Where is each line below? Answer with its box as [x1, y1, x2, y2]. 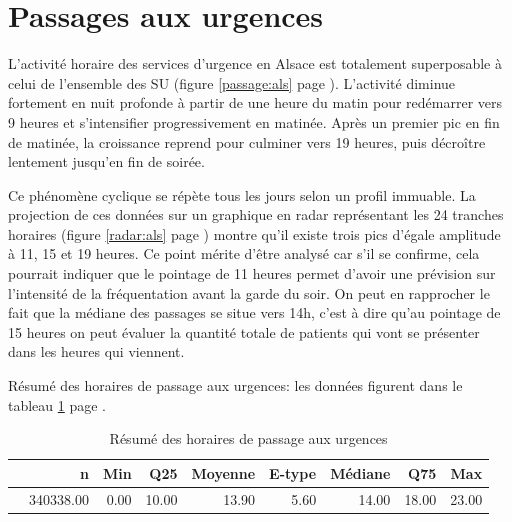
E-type [269, 462, 317, 483]
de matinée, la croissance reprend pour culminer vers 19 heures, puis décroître [8, 131, 486, 152]
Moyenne [191, 462, 256, 483]
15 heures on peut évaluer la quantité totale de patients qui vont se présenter [8, 321, 480, 342]
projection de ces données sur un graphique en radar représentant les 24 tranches [8, 204, 504, 225]
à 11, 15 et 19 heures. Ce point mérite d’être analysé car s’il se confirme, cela [8, 243, 480, 264]
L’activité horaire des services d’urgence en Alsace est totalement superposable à [8, 53, 502, 74]
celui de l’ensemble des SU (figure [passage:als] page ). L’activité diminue [8, 72, 456, 93]
